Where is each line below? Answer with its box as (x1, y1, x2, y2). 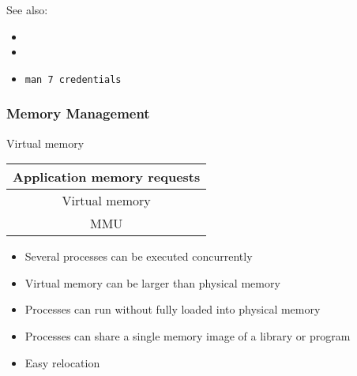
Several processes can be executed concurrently (24, 248, 253, 265)
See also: (6, 2, 48, 17)
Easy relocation (24, 354, 100, 370)
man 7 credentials (24, 73, 122, 85)
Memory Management (6, 103, 150, 123)
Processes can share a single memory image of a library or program (24, 328, 351, 344)
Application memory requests (13, 167, 201, 186)
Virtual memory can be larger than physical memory (24, 274, 280, 291)
